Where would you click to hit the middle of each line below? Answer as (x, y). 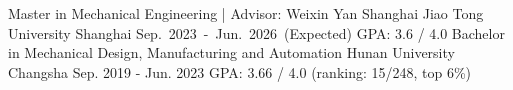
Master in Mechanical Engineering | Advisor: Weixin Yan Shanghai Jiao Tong (246, 13)
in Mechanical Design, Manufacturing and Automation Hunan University (231, 52)
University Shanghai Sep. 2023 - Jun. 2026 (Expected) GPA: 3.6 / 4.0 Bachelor (256, 32)
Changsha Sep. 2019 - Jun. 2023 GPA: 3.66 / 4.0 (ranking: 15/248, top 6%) (240, 71)
